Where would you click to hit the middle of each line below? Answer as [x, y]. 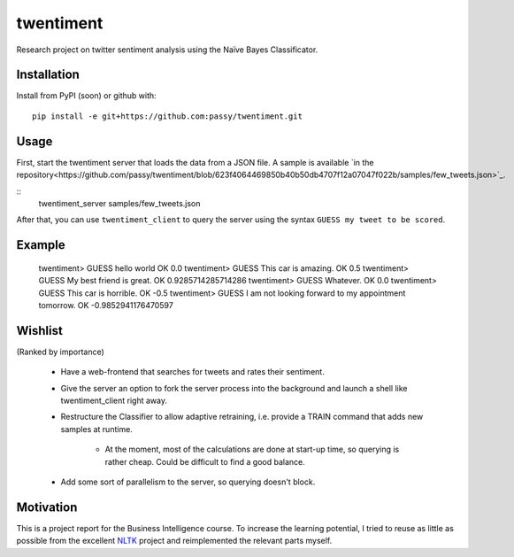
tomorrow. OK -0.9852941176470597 [106, 305]
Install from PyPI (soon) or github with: [86, 96]
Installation [48, 75]
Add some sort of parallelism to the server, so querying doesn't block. [188, 482]
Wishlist [40, 331]
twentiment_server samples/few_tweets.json [119, 203]
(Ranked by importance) [61, 352]
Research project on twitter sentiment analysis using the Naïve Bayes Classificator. [167, 50]
